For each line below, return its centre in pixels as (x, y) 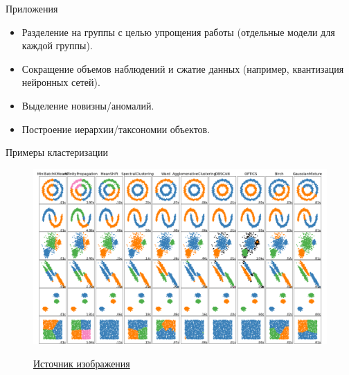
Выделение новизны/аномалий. (88, 105)
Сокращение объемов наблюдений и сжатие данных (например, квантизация (183, 68)
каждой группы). (57, 45)
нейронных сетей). (61, 82)
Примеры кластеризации (57, 152)
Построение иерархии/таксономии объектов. (116, 129)
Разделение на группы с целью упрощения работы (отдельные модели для (178, 32)
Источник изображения (82, 363)
